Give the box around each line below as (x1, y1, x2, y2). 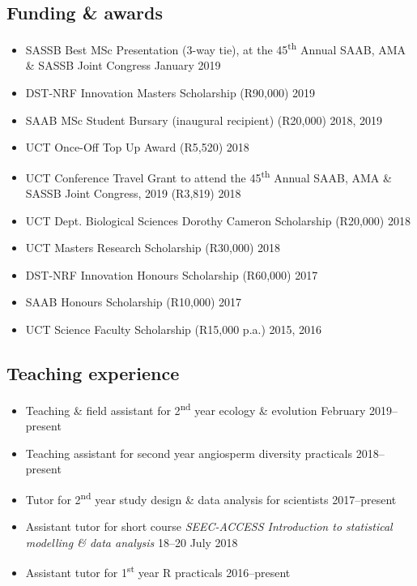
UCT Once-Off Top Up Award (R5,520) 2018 (25, 139, 249, 156)
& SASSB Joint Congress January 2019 (25, 57, 221, 74)
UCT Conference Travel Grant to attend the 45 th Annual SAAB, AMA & (25, 166, 392, 186)
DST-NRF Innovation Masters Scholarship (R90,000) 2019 (25, 84, 316, 101)
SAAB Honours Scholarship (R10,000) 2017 (25, 293, 242, 310)
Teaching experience (6, 361, 180, 386)
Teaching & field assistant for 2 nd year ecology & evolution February (25, 399, 366, 418)
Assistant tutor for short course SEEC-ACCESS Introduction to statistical (25, 518, 393, 535)
